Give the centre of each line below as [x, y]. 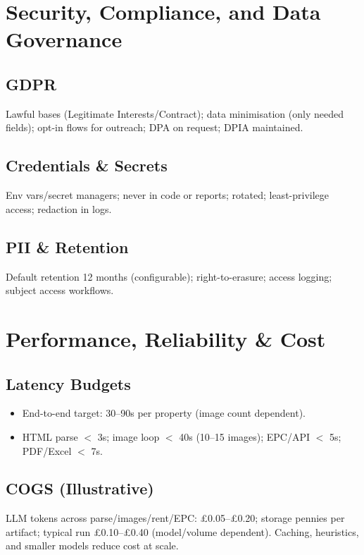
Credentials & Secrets [87, 165]
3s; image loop [128, 436]
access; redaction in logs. [59, 208]
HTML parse [50, 436]
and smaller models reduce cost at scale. [92, 545]
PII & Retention [67, 246]
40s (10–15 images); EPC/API [245, 436]
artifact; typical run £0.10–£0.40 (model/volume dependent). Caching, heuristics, [182, 531]
